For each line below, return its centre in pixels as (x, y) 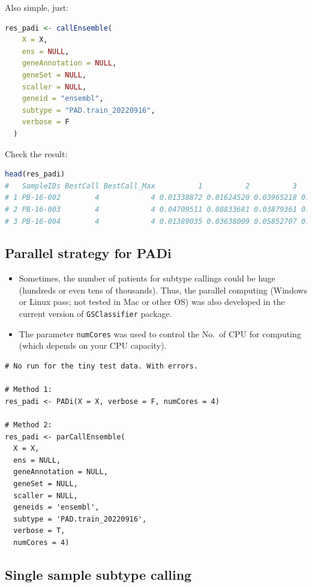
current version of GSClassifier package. (95, 314)
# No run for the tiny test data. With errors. (102, 366)
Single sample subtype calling (98, 574)
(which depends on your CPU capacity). (93, 345)
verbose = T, (39, 531)
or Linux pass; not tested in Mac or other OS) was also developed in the (152, 302)
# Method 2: (28, 425)
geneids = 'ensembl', (56, 507)
